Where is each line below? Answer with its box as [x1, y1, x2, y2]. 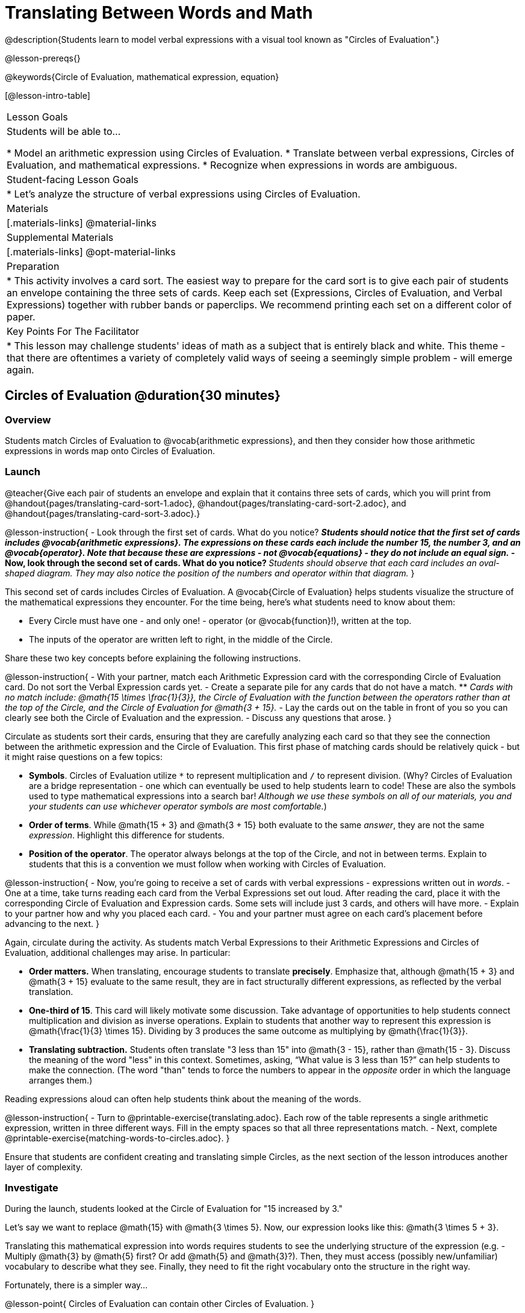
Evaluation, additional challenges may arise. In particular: [5, 947, 231, 958]
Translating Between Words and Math [5, 2, 313, 23]
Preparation [7, 260, 60, 272]
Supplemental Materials [7, 231, 114, 243]
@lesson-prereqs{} [5, 52, 81, 63]
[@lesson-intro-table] [5, 90, 90, 101]
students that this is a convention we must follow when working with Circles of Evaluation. [29, 858, 386, 869]
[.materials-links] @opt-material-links [7, 245, 176, 258]
